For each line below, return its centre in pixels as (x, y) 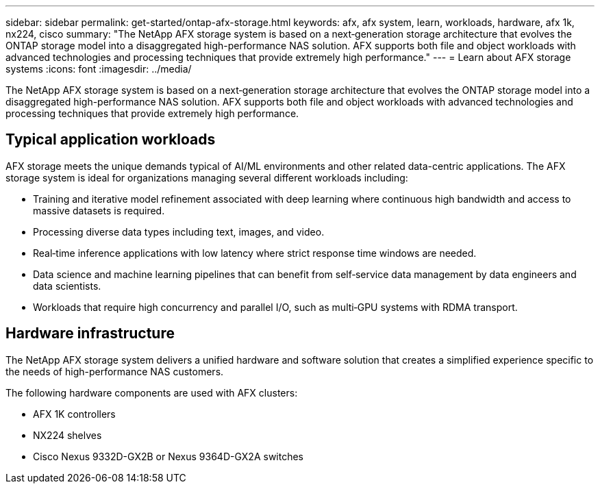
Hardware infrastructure (90, 334)
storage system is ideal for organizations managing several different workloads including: (207, 177)
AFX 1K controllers (74, 414)
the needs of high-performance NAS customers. (115, 371)
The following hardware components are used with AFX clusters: (152, 392)
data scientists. (67, 286)
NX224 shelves (67, 435)
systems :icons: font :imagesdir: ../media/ (99, 69)
